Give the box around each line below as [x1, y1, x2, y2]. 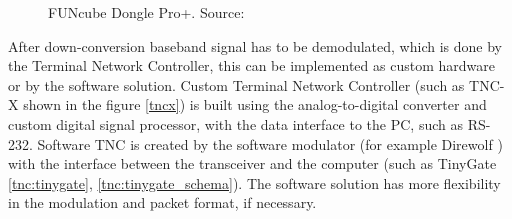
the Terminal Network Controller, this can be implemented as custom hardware [8, 55, 495, 76]
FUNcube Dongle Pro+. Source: [48, 2, 245, 22]
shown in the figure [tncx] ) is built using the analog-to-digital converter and [23, 94, 487, 115]
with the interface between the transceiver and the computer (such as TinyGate [8, 153, 497, 174]
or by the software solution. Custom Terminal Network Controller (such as [8, 74, 465, 95]
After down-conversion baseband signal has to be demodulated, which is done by [8, 35, 502, 56]
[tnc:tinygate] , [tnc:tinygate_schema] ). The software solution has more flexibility [8, 172, 501, 193]
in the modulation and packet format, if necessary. [8, 192, 317, 213]
